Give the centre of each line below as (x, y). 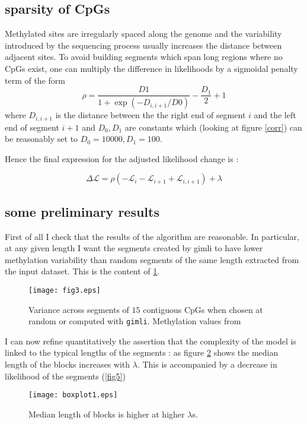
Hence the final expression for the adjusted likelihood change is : (122, 158)
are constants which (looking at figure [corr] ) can (213, 127)
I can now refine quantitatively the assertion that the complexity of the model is (151, 341)
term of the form (35, 80)
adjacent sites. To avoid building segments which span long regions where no (144, 57)
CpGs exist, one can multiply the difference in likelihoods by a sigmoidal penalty (151, 68)
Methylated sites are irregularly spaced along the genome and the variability (143, 34)
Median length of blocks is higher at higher (107, 414)
